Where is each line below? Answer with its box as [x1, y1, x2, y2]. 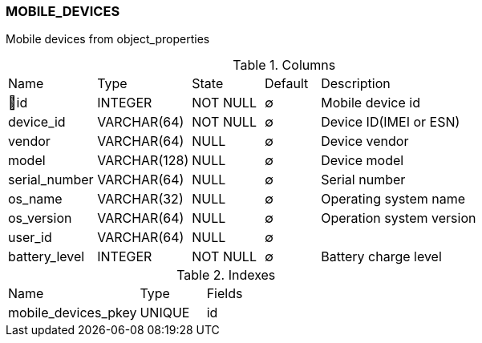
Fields [206, 285, 243, 302]
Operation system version [321, 210, 476, 227]
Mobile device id [321, 95, 420, 111]
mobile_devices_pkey [8, 305, 137, 321]
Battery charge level [321, 248, 442, 265]
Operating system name [321, 191, 466, 208]
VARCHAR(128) [97, 152, 189, 169]
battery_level [8, 248, 85, 265]
